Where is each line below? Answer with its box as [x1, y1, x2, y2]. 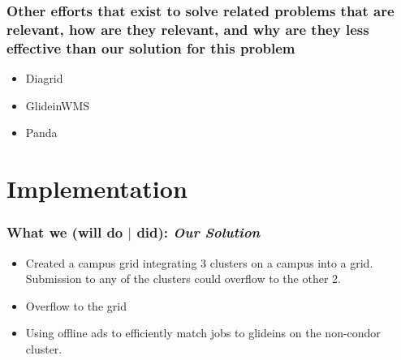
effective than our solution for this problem [6, 37, 295, 58]
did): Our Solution [136, 222, 261, 242]
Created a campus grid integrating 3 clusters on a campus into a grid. [25, 254, 373, 271]
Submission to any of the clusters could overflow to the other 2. [25, 270, 341, 287]
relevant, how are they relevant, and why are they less [6, 19, 369, 39]
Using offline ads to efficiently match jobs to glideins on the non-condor [25, 324, 381, 341]
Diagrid [25, 70, 63, 87]
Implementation [6, 172, 188, 205]
